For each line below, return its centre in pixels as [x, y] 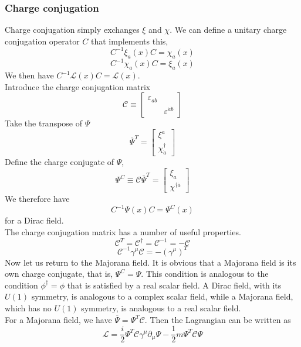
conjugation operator [42, 41]
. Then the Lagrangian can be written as [218, 319]
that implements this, [130, 41]
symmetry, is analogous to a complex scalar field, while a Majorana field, [162, 296]
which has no [28, 308]
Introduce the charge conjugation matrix [78, 86]
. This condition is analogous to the [205, 274]
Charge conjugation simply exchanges [72, 30]
